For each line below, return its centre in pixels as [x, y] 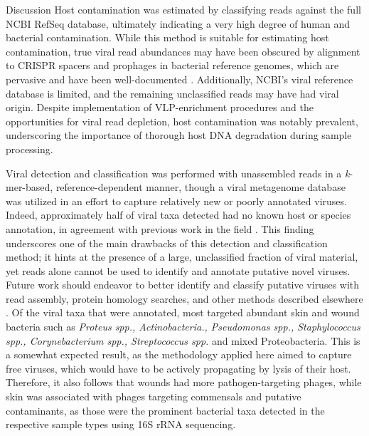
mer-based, [30, 187]
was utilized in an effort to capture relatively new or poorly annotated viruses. [176, 201]
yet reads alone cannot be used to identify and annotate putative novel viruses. [178, 270]
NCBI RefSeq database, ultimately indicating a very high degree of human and [178, 23]
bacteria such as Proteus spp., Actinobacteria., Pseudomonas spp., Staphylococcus [183, 327]
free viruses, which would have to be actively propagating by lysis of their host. [178, 368]
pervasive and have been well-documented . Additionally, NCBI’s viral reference [180, 79]
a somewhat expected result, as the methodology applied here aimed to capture [179, 354]
